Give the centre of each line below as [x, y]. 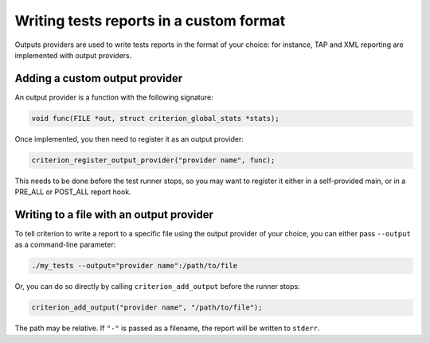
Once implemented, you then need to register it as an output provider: [129, 138]
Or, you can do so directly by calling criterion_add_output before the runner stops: [157, 286]
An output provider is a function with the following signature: [114, 97]
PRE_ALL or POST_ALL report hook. [73, 192]
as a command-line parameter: [65, 245]
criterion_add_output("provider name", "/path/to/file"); [147, 308]
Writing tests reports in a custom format [150, 21]
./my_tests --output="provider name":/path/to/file [135, 266]
